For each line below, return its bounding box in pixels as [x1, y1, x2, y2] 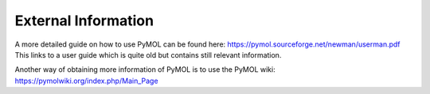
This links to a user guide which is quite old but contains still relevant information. [14, 50, 282, 59]
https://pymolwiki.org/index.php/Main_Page [14, 76, 158, 85]
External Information [14, 12, 154, 29]
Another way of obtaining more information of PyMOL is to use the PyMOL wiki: [14, 65, 276, 74]
